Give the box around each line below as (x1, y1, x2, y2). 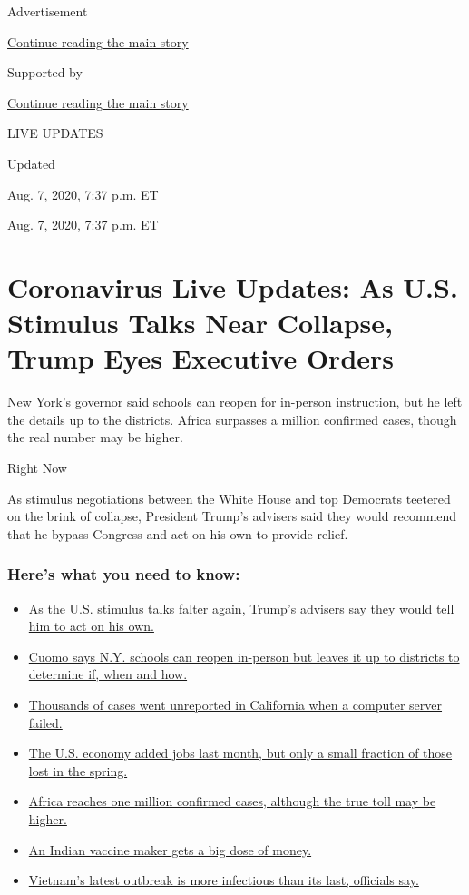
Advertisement (7, 2, 88, 20)
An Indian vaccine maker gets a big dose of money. (28, 840, 312, 859)
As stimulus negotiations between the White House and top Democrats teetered (7, 488, 451, 507)
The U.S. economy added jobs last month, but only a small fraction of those (28, 743, 453, 762)
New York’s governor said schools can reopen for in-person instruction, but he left (7, 392, 463, 411)
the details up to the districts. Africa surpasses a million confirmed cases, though (7, 409, 457, 428)
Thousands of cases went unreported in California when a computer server (28, 695, 443, 713)
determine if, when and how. (28, 664, 188, 684)
